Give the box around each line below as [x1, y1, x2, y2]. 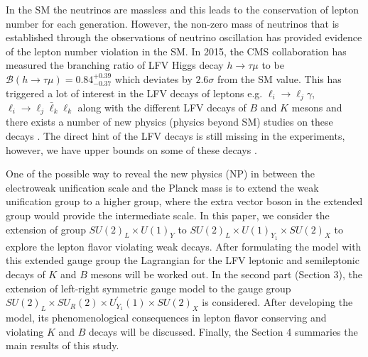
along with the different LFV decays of [77, 100, 247, 115]
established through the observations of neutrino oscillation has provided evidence [6, 30, 362, 45]
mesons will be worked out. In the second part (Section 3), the [90, 267, 363, 282]
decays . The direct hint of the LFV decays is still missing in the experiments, [6, 128, 345, 143]
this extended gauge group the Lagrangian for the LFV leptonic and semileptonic [6, 253, 359, 268]
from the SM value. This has [217, 71, 342, 86]
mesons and [291, 100, 342, 115]
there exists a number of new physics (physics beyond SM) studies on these [6, 114, 333, 129]
